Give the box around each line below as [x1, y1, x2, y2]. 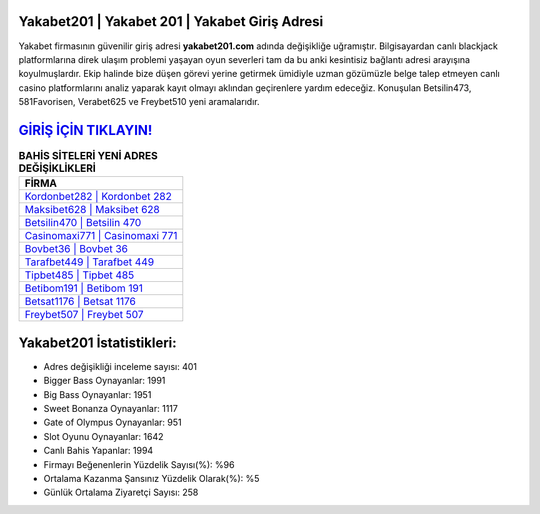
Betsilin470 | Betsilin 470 [24, 216, 142, 230]
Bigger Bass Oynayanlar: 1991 [43, 375, 166, 387]
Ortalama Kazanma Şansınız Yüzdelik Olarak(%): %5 [43, 473, 260, 484]
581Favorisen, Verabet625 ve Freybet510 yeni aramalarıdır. [18, 96, 260, 108]
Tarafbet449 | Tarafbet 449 [24, 255, 155, 269]
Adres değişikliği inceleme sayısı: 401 [43, 360, 197, 372]
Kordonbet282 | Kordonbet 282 [24, 190, 172, 204]
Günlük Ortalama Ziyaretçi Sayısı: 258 [43, 486, 199, 499]
